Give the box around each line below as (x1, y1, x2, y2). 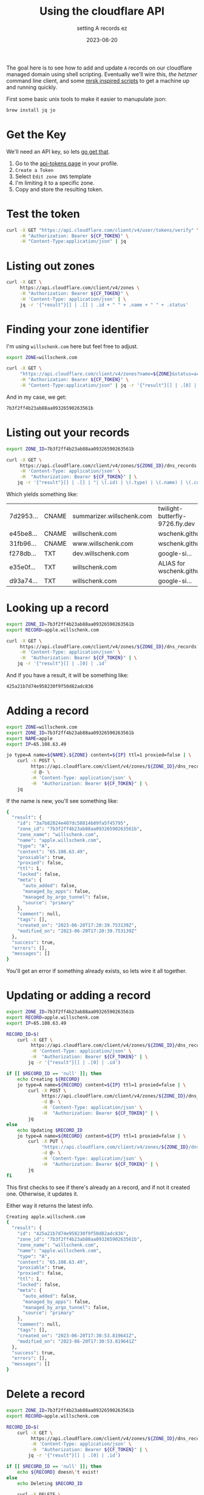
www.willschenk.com (72, 540, 134, 548)
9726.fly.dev (157, 519, 195, 528)
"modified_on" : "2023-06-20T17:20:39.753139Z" (17, 928, 137, 934)
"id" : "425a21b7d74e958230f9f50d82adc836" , (17, 1230, 129, 1237)
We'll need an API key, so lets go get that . (6, 148, 110, 155)
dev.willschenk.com (72, 549, 129, 557)
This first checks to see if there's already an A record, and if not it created (6, 1183, 190, 1191)
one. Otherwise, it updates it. (6, 1190, 79, 1197)
